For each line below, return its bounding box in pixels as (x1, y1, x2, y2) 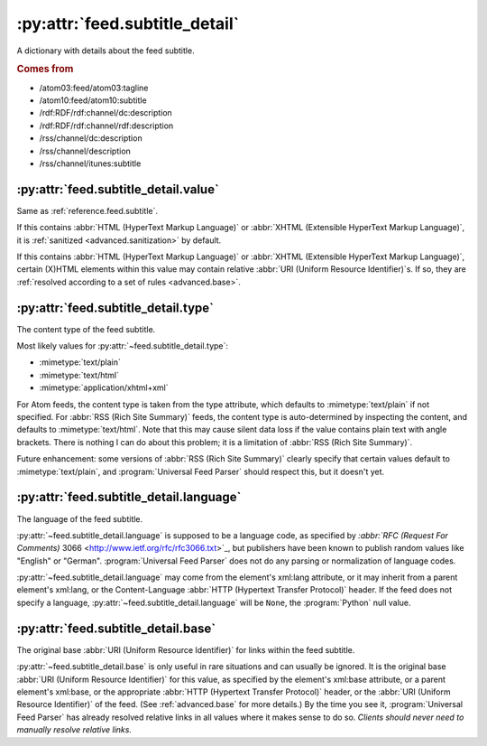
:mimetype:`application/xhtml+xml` (39, 382, 169, 393)
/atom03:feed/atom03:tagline (39, 82, 149, 93)
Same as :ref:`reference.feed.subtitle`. (16, 205, 158, 216)
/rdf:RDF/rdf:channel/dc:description (39, 107, 173, 118)
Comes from (16, 63, 74, 76)
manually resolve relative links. (16, 724, 133, 735)
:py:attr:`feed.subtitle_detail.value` (16, 182, 220, 197)
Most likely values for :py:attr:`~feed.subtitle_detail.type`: (16, 340, 229, 351)
